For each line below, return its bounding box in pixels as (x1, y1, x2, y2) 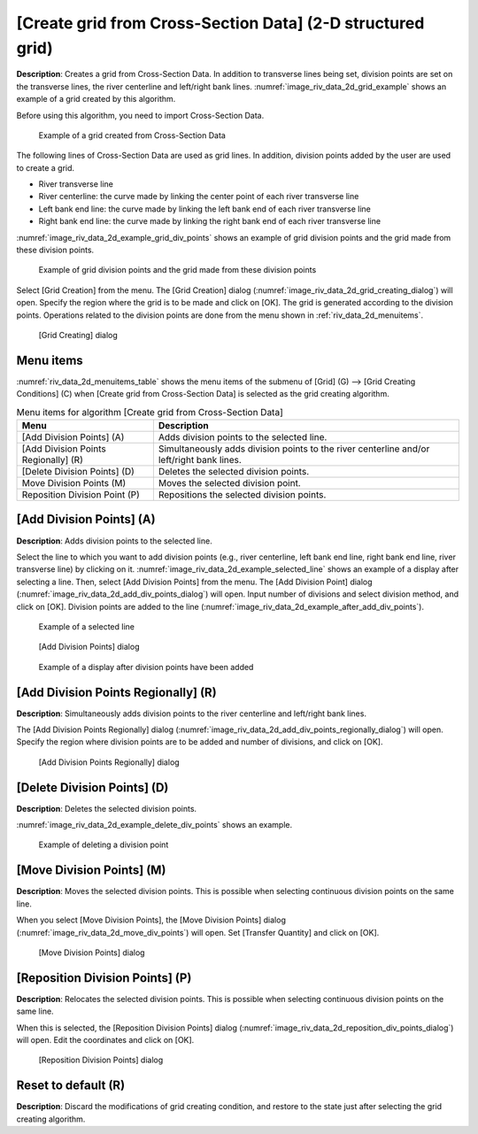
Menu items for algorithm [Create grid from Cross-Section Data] (16, 405, 283, 418)
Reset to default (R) (16, 1078, 126, 1093)
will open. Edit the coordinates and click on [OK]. (16, 1035, 195, 1045)
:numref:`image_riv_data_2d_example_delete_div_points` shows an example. (16, 820, 293, 830)
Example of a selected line (38, 621, 135, 632)
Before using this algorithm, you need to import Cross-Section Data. (16, 110, 265, 120)
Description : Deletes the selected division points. (16, 803, 197, 814)
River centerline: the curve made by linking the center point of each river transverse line (38, 191, 359, 202)
